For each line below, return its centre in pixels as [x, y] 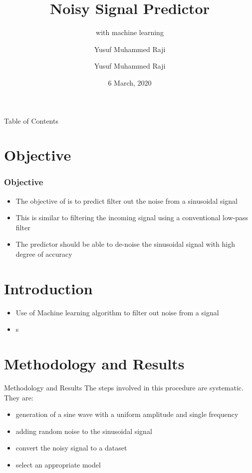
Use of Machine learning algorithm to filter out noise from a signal [117, 312]
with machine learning [130, 32]
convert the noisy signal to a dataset [71, 448]
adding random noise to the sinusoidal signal [84, 431]
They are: [19, 397]
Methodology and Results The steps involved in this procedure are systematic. [124, 388]
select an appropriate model [58, 465]
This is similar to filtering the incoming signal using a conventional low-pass [132, 217]
